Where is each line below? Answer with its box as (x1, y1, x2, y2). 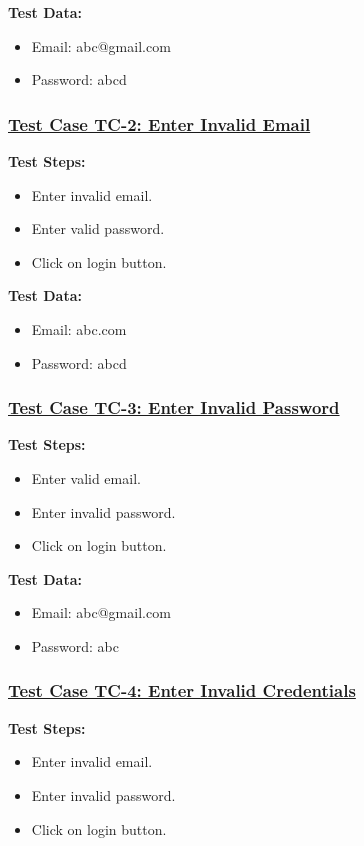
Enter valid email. (31, 467, 141, 488)
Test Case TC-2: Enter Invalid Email (8, 111, 311, 136)
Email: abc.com (31, 318, 127, 339)
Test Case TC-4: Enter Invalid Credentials (8, 678, 356, 703)
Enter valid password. (31, 218, 165, 239)
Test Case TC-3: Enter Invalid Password (8, 395, 340, 420)
